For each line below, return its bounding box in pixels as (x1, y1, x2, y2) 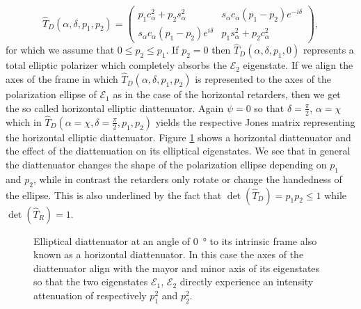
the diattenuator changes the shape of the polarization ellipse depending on (6, 157, 327, 171)
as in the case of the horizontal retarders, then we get (113, 87, 341, 102)
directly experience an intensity (179, 274, 314, 289)
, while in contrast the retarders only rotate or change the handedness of (33, 171, 342, 186)
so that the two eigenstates (33, 274, 148, 289)
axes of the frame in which (6, 72, 118, 86)
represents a (303, 42, 354, 57)
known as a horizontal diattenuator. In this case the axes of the (33, 247, 304, 262)
